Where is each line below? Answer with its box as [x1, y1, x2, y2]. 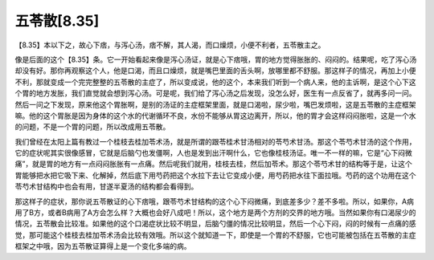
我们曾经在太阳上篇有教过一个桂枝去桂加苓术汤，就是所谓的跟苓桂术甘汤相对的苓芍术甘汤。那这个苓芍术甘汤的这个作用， [14, 136, 416, 146]
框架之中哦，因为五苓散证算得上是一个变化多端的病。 [14, 242, 191, 251]
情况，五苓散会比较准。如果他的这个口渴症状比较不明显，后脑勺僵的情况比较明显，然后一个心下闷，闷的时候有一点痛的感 [14, 219, 416, 229]
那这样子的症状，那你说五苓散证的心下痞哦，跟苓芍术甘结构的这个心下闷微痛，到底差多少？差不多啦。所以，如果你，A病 [14, 197, 414, 206]
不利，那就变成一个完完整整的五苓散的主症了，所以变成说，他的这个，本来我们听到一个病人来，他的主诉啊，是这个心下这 [14, 77, 416, 87]
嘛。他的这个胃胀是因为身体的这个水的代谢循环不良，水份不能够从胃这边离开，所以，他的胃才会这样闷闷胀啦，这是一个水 [14, 111, 416, 120]
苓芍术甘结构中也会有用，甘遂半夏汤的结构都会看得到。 [14, 181, 199, 192]
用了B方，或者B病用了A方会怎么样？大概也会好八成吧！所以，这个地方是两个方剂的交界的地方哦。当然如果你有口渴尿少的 [14, 208, 416, 217]
